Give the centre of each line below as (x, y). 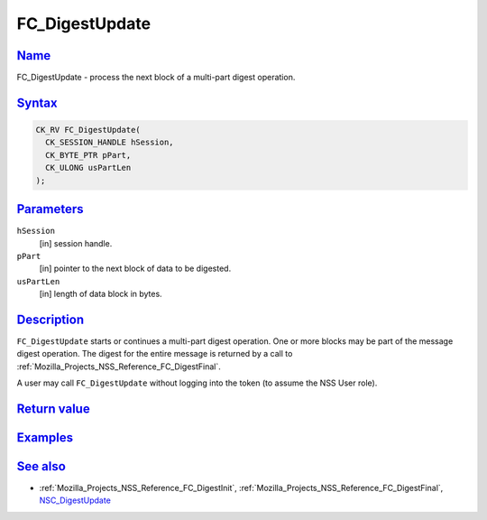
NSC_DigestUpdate (75, 500)
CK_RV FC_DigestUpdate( (88, 130)
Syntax (37, 102)
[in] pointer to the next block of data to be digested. (135, 269)
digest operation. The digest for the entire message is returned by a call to (155, 354)
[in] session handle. (76, 243)
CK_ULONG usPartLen (88, 168)
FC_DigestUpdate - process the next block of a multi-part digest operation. (156, 78)
